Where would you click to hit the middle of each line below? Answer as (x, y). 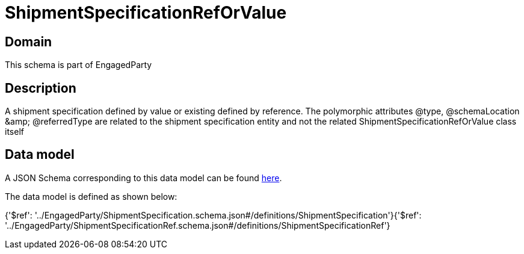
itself (14, 132)
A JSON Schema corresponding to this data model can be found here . (143, 178)
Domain (29, 42)
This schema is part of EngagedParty (79, 65)
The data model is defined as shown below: (91, 196)
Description (41, 88)
